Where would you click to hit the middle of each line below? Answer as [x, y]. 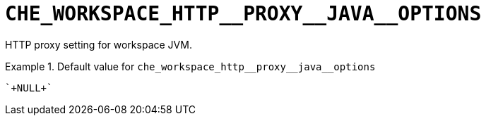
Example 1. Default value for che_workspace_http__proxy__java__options [190, 66]
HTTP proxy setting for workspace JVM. [99, 44]
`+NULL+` [29, 88]
